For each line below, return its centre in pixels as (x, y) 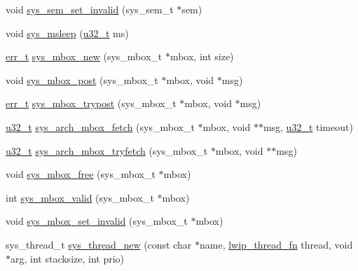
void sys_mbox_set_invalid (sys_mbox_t (97, 221)
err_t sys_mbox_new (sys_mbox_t (84, 56)
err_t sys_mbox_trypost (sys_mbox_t (91, 103)
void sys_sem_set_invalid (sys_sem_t (90, 9)
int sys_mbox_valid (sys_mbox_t (80, 197)
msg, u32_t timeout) (308, 126)
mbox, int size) (202, 56)
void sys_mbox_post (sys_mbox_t (82, 79)
